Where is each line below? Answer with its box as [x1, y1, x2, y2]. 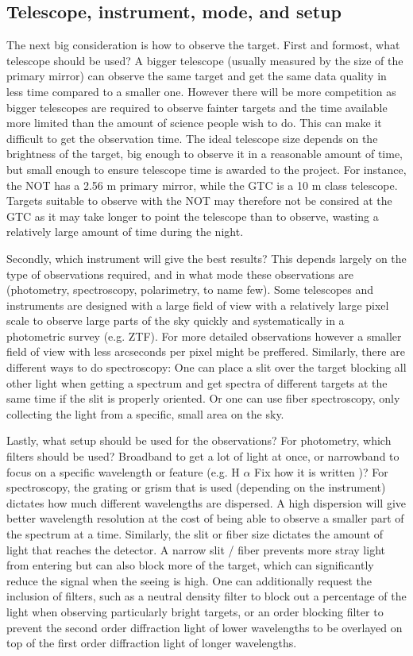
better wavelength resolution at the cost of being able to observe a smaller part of [6, 510, 404, 527]
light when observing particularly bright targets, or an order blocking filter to [6, 603, 384, 619]
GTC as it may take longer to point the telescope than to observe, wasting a [6, 207, 379, 224]
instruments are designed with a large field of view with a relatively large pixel [6, 296, 389, 313]
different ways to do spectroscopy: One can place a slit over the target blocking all [6, 359, 407, 376]
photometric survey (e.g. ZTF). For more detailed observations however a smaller [6, 327, 402, 344]
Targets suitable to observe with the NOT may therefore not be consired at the [6, 192, 392, 209]
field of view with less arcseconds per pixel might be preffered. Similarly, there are [6, 343, 405, 360]
